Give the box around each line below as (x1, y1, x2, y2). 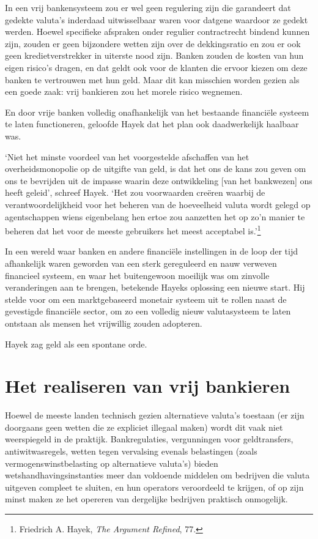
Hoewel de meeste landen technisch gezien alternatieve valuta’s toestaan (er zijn (5, 409, 305, 422)
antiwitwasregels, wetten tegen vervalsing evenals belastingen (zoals (5, 445, 257, 457)
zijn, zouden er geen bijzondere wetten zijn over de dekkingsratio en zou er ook (5, 37, 301, 50)
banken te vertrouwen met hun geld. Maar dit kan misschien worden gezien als (5, 73, 300, 86)
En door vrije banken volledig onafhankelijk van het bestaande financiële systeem (5, 105, 309, 118)
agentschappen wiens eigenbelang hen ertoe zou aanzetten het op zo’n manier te (5, 210, 305, 223)
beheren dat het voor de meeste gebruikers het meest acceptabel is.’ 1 (5, 223, 261, 237)
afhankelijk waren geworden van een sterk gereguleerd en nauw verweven (5, 256, 277, 269)
